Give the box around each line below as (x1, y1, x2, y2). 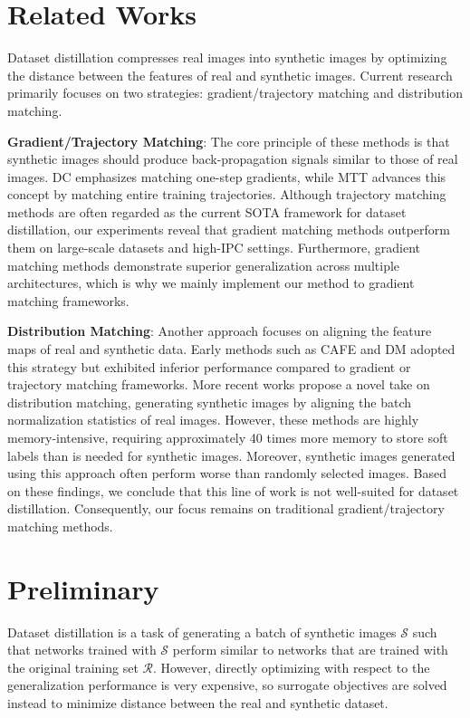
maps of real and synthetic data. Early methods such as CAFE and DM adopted (7, 340, 456, 359)
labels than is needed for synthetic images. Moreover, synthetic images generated (7, 445, 456, 464)
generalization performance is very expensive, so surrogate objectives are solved (7, 675, 447, 694)
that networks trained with (7, 640, 157, 659)
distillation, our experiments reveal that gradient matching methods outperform (7, 220, 450, 239)
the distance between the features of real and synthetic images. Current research (7, 65, 453, 84)
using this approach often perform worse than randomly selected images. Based (7, 464, 446, 483)
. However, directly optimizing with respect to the (152, 657, 430, 676)
